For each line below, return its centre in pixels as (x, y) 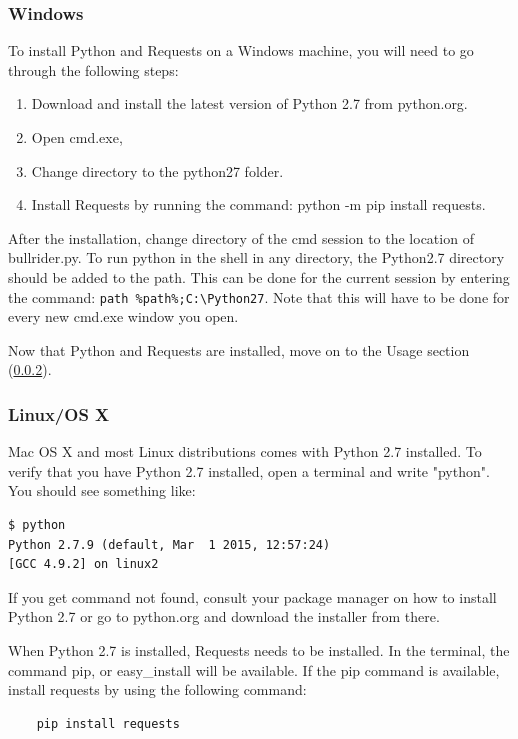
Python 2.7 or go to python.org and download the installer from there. (224, 616)
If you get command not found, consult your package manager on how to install (252, 596)
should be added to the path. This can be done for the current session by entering (259, 276)
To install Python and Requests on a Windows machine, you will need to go (241, 50)
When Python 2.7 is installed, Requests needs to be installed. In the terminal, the (259, 649)
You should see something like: (102, 490)
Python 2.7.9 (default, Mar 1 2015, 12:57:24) (169, 544)
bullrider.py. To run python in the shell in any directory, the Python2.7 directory (256, 257)
